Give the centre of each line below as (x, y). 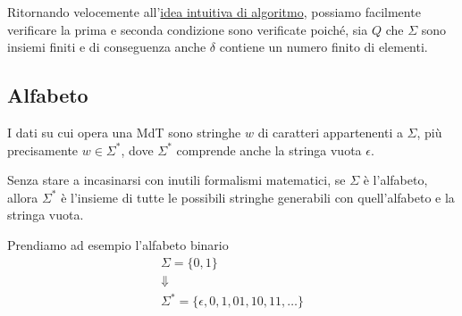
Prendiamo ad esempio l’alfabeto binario (118, 244)
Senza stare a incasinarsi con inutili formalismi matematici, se (176, 180)
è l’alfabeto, (395, 180)
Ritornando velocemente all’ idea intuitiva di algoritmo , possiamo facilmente (214, 12)
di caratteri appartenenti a (330, 132)
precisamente (43, 150)
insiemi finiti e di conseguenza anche (107, 47)
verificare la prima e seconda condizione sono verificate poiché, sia (188, 29)
